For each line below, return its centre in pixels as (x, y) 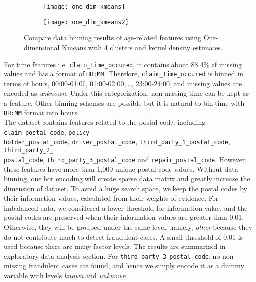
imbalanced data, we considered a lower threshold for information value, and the (126, 207)
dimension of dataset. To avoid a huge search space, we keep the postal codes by (126, 188)
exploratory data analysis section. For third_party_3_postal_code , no (112, 256)
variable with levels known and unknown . (66, 275)
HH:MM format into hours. (42, 112)
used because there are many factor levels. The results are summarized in (115, 246)
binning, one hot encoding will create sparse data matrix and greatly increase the (127, 179)
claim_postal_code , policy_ (49, 131)
